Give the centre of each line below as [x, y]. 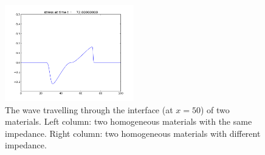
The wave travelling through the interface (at [89, 109]
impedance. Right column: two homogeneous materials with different [133, 133]
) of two [215, 109]
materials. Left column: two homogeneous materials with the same [129, 121]
